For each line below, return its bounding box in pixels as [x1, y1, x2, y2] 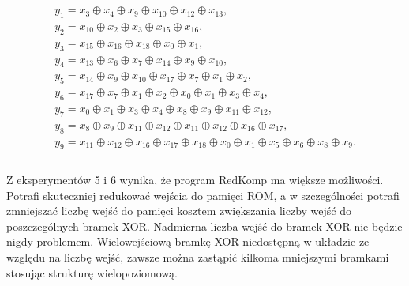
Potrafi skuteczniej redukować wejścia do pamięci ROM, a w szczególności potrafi [6, 186, 400, 203]
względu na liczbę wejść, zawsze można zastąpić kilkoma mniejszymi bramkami [6, 249, 389, 265]
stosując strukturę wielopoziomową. [6, 264, 178, 280]
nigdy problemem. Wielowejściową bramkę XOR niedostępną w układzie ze [6, 233, 370, 250]
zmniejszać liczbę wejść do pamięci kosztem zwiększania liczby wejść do [6, 202, 351, 219]
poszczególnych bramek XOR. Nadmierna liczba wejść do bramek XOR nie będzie [6, 217, 403, 234]
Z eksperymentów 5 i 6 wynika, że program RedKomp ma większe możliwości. [6, 171, 384, 188]
